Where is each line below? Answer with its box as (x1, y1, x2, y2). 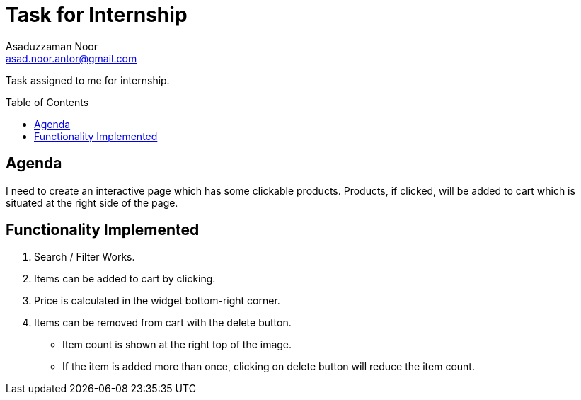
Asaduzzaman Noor (6, 40, 98, 52)
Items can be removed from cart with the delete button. (34, 316, 292, 329)
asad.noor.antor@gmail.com (6, 52, 137, 64)
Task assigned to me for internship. (6, 74, 170, 86)
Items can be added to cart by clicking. (34, 273, 216, 285)
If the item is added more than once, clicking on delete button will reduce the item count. (62, 360, 475, 373)
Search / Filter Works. (34, 251, 135, 263)
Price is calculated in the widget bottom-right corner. (34, 295, 280, 307)
